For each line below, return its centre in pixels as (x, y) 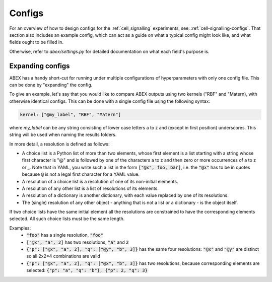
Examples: (20, 228)
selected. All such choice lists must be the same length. (67, 219)
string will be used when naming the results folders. (63, 135)
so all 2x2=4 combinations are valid (63, 256)
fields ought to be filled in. (37, 42)
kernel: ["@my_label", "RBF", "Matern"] (70, 114)
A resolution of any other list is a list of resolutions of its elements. (90, 188)
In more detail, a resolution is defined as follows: (59, 144)
